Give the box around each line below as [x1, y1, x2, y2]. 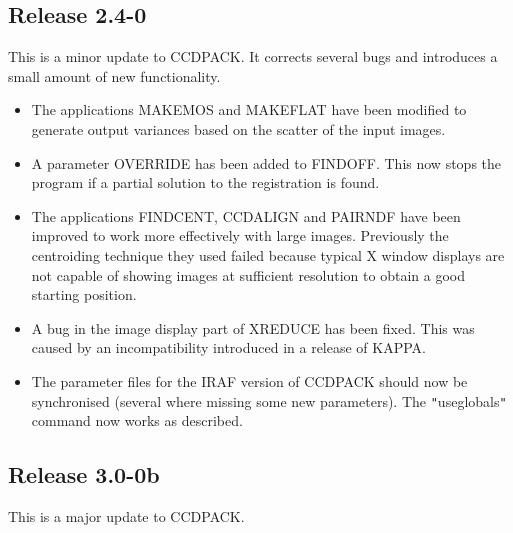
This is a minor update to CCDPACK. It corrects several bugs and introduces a [8, 46, 498, 67]
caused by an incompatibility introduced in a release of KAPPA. [31, 337, 427, 358]
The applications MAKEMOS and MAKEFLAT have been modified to [31, 99, 467, 120]
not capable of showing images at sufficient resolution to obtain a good [31, 264, 465, 285]
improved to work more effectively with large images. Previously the [31, 225, 449, 246]
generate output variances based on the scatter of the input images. [31, 118, 446, 139]
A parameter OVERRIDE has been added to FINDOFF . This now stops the [31, 152, 502, 173]
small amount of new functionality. [8, 65, 221, 86]
